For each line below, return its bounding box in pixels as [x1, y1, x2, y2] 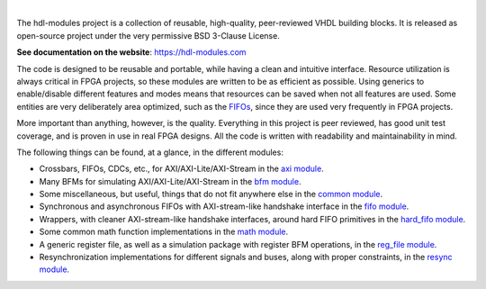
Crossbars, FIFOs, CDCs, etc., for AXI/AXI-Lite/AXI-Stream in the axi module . [39, 163, 324, 175]
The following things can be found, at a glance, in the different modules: [16, 147, 283, 158]
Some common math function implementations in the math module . [39, 226, 289, 238]
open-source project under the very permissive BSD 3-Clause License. [16, 30, 281, 41]
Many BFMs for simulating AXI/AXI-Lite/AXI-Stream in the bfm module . [39, 176, 301, 186]
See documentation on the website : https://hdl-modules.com [16, 47, 247, 58]
